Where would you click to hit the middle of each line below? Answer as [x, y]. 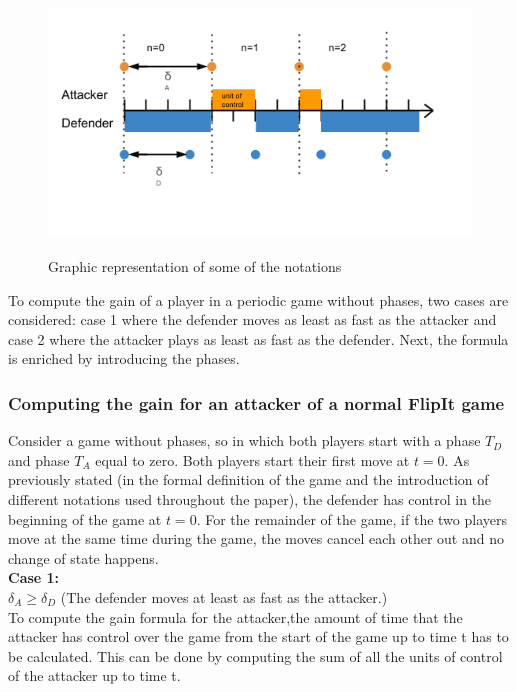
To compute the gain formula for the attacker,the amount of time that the [235, 616]
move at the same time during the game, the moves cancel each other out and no [256, 538]
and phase [39, 459]
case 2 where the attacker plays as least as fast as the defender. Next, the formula [258, 338]
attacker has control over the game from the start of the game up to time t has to [258, 636]
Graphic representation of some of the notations [195, 266]
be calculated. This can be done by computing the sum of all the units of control [255, 655]
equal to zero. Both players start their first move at [252, 459]
